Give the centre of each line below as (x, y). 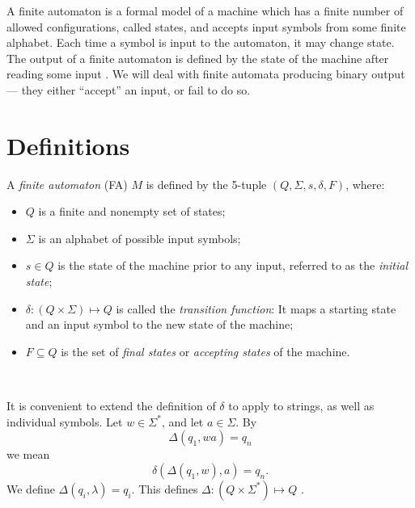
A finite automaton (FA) (67, 184)
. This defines (165, 488)
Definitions (68, 145)
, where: (365, 184)
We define (31, 488)
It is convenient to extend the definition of (111, 406)
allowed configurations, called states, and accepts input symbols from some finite (206, 26)
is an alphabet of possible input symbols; (140, 238)
